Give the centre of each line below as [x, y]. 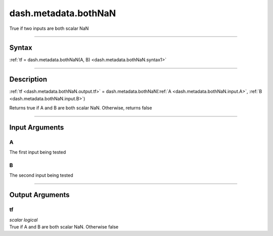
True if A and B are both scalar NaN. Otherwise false [64, 227]
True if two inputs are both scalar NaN [49, 28]
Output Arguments [40, 195]
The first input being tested [38, 152]
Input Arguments [37, 127]
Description [28, 79]
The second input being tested [41, 175]
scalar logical [24, 220]
